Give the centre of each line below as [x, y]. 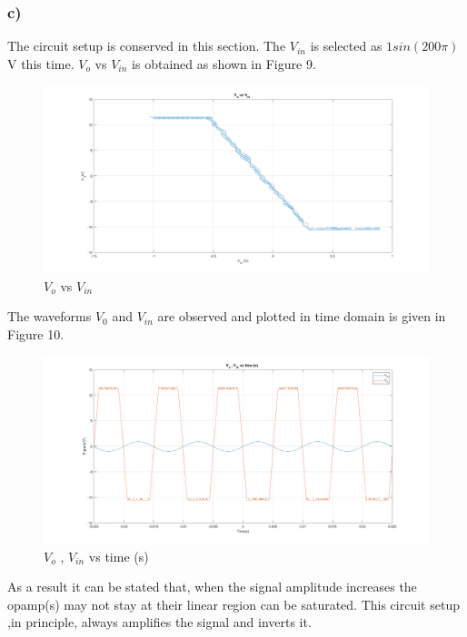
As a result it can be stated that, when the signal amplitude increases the [212, 587]
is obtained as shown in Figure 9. [224, 63]
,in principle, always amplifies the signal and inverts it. [159, 622]
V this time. [41, 63]
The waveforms [50, 316]
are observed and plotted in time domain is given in [302, 316]
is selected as [346, 46]
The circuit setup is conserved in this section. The [147, 46]
